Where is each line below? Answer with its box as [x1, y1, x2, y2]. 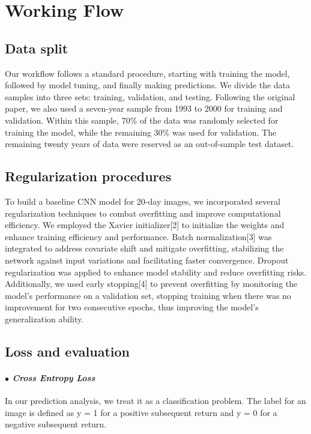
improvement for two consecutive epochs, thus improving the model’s [5, 301, 259, 313]
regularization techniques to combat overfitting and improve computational [5, 206, 281, 219]
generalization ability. [5, 312, 84, 325]
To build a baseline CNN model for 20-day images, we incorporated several [5, 194, 280, 207]
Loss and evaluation [5, 342, 130, 360]
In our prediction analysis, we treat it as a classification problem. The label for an [5, 394, 306, 407]
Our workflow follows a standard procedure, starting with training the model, [5, 67, 290, 79]
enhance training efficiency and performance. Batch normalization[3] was [5, 230, 272, 243]
